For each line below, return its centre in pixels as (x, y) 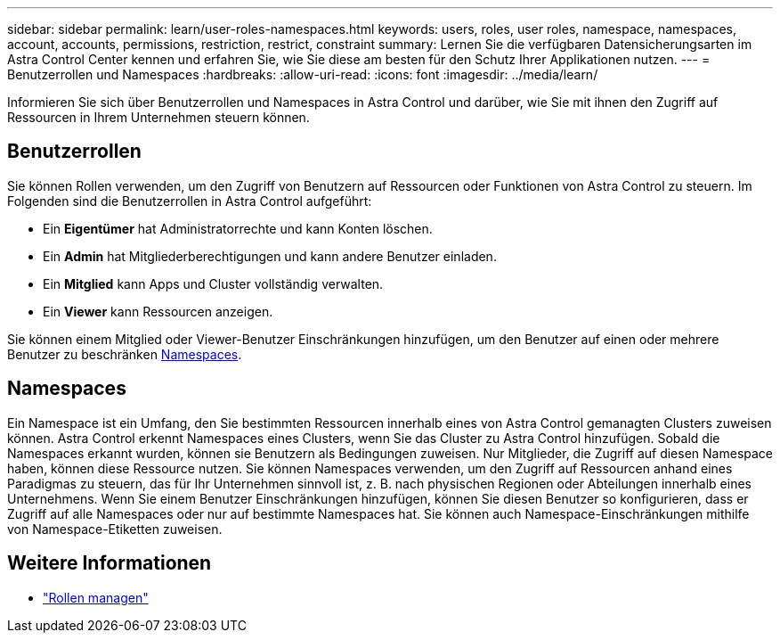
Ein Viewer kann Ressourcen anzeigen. (158, 311)
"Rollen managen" (96, 597)
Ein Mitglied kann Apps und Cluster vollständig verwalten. (213, 283)
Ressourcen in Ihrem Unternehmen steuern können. (158, 117)
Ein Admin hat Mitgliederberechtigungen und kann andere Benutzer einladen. (270, 256)
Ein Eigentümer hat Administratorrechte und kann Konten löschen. (238, 228)
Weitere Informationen (110, 563)
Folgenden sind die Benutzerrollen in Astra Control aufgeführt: (190, 201)
